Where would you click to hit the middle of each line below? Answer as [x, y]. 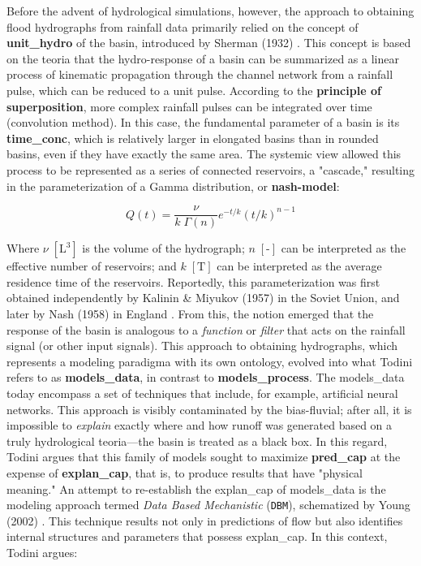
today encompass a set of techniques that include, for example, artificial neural [202, 393]
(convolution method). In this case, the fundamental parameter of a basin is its [203, 122]
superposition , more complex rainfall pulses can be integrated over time [189, 106]
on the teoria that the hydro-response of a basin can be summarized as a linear [203, 58]
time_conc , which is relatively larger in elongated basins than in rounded [193, 138]
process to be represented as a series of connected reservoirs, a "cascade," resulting [211, 169]
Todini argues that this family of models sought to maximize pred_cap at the [204, 457]
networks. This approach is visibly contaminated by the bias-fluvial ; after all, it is [209, 409]
